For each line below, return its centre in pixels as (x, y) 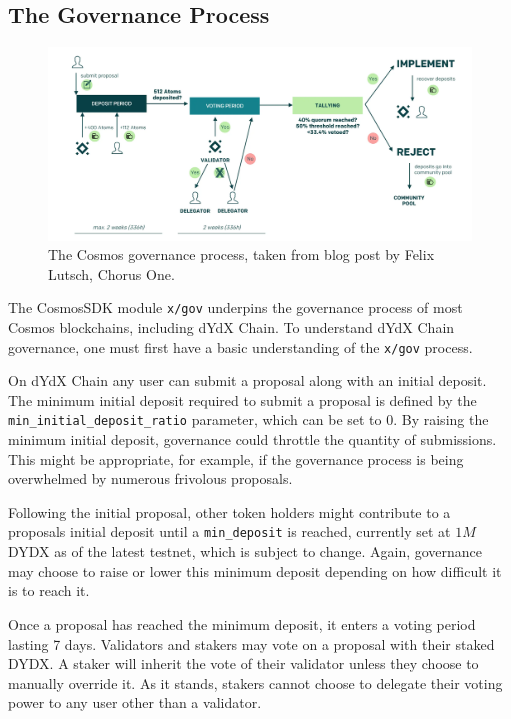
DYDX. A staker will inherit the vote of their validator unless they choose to (243, 663)
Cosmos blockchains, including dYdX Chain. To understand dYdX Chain (231, 327)
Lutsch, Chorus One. (111, 273)
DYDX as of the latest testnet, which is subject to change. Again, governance (245, 551)
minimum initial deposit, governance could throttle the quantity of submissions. (252, 439)
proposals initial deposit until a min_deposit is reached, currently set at (229, 531)
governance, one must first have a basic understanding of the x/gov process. (240, 346)
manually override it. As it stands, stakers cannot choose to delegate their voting (255, 682)
